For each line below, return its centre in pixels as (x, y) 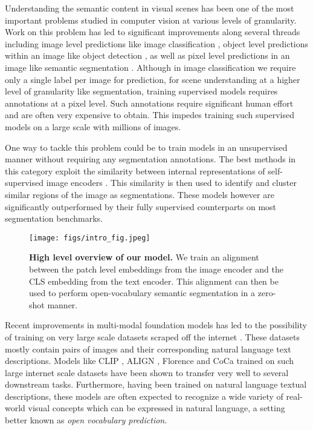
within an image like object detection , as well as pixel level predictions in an (147, 55)
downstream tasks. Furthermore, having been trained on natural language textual (156, 384)
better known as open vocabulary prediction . (86, 420)
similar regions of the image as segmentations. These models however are (140, 194)
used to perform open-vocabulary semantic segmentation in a (142, 293)
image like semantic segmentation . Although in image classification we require (150, 67)
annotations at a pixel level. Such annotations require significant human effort (149, 103)
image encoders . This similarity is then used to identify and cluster (171, 183)
